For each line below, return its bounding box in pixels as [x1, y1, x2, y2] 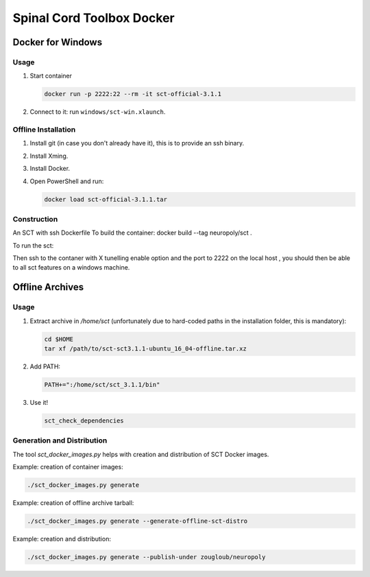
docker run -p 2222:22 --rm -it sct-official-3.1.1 [44, 90, 222, 98]
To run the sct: [12, 241, 54, 250]
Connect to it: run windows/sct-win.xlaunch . [29, 108, 166, 116]
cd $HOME [44, 335, 74, 343]
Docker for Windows [12, 36, 103, 48]
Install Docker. [29, 165, 71, 173]
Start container [29, 72, 72, 80]
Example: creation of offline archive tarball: [12, 499, 134, 507]
